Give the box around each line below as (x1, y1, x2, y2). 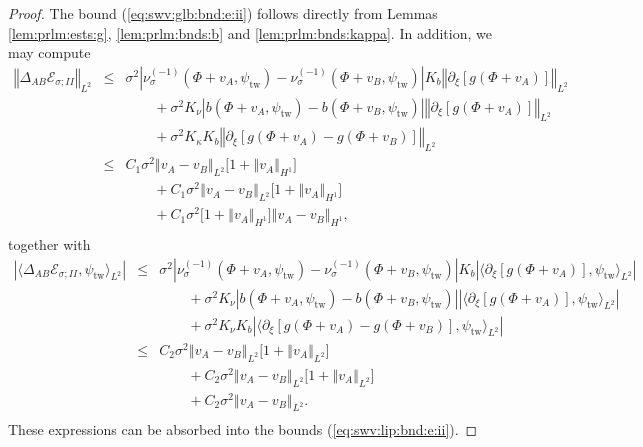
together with (8, 234, 91, 255)
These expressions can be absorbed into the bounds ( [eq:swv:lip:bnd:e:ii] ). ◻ (8, 419, 478, 440)
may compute (8, 42, 91, 63)
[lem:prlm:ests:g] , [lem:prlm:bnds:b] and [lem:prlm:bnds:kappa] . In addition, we (8, 22, 492, 43)
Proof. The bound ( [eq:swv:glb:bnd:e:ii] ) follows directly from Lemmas (8, 3, 438, 23)
